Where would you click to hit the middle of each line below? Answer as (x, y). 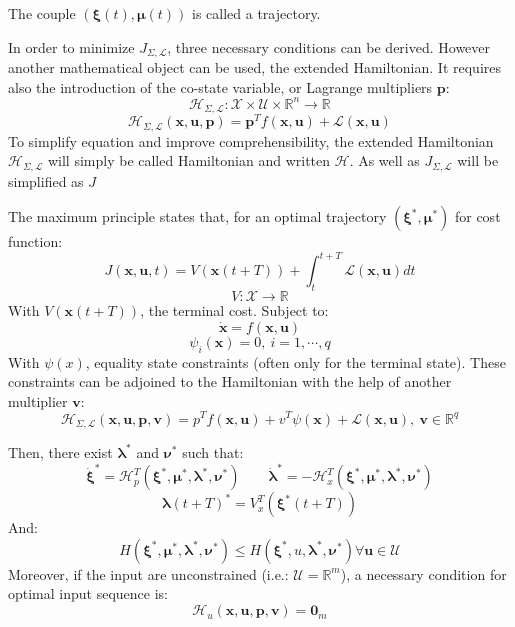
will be (478, 160)
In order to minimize (71, 46)
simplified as (46, 180)
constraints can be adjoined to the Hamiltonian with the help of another (230, 381)
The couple (42, 13)
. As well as (384, 160)
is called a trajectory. (256, 13)
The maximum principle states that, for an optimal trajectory (197, 216)
